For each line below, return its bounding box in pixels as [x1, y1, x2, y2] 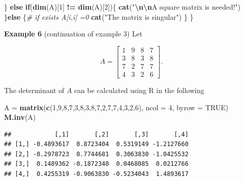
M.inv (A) [4, 112, 36, 122]
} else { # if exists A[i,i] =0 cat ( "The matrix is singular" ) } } [4, 11, 193, 22]
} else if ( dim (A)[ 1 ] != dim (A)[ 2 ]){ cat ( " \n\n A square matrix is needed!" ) [4, 2, 241, 12]
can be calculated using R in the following [74, 84, 205, 95]
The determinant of [4, 84, 65, 95]
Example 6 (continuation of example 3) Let [4, 28, 142, 39]
